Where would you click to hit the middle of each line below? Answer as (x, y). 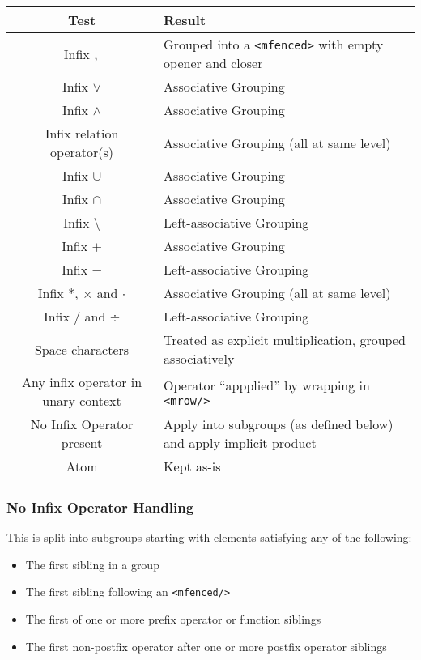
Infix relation (82, 133)
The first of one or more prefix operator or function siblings (173, 619)
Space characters (82, 349)
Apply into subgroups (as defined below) (279, 424)
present (82, 443)
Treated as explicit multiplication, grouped (285, 340)
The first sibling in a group (92, 564)
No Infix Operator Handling (100, 507)
